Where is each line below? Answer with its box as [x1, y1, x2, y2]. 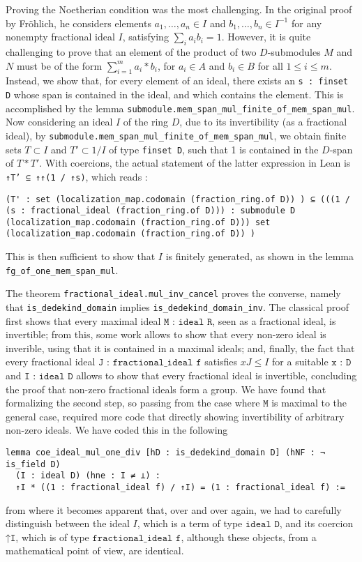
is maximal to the [271, 395, 347, 410]
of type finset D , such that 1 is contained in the [109, 142, 319, 156]
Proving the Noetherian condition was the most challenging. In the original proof [6, 2, 352, 16]
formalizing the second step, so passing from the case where [6, 395, 260, 410]
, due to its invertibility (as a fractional [179, 114, 347, 129]
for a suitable [272, 354, 329, 369]
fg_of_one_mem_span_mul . [6, 262, 119, 277]
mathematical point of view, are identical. [6, 543, 184, 558]
